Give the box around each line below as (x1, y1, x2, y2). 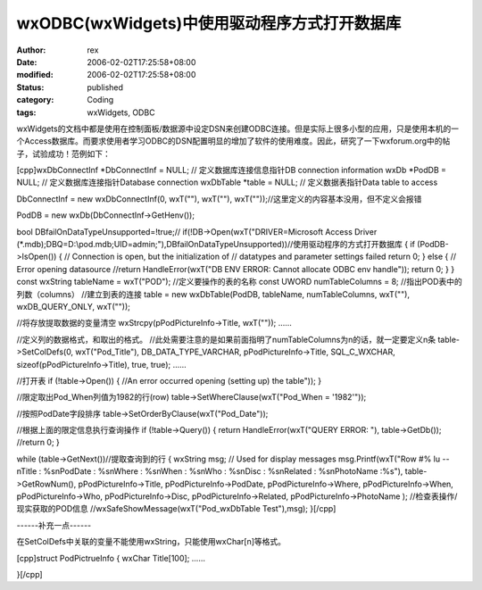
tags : (16, 107, 37, 118)
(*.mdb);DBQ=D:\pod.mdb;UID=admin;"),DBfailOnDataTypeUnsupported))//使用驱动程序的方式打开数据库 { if (16, 239, 415, 250)
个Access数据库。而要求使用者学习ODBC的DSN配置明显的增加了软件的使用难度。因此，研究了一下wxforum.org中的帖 (16, 136, 451, 146)
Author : (16, 45, 46, 55)
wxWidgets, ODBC (87, 107, 155, 118)
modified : (16, 70, 54, 80)
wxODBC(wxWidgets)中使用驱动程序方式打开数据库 (16, 13, 402, 33)
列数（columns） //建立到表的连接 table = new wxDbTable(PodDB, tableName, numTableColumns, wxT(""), (16, 288, 411, 299)
